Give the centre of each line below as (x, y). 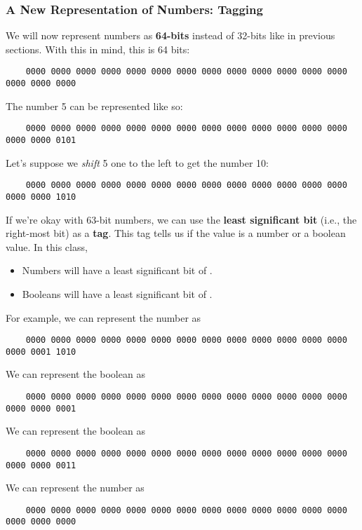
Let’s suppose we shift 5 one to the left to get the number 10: (137, 162)
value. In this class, (47, 246)
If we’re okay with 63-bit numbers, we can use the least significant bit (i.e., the (181, 219)
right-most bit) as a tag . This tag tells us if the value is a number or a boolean (176, 233)
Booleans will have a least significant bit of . (117, 293)
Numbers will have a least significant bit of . (117, 270)
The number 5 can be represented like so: (94, 106)
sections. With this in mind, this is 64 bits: (98, 49)
